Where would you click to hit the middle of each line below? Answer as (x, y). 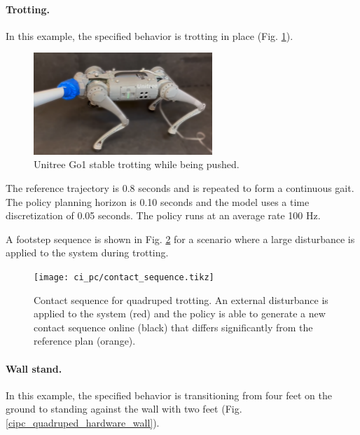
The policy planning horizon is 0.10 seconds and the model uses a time (158, 201)
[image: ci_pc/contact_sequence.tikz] (124, 278)
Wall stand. (34, 368)
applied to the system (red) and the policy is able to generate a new (180, 313)
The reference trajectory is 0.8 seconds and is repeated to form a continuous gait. (180, 188)
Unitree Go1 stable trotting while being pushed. (137, 164)
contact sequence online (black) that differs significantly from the (173, 327)
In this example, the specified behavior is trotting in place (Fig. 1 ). (150, 35)
